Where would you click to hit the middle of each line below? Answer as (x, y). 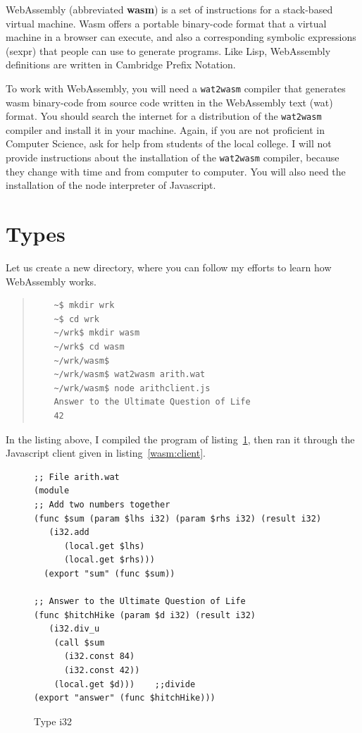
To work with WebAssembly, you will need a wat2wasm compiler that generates (176, 88)
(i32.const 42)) (102, 671)
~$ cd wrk (76, 319)
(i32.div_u (74, 629)
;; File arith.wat (77, 477)
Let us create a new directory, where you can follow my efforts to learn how (169, 267)
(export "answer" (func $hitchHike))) (125, 698)
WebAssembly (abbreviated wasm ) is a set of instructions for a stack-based (169, 9)
